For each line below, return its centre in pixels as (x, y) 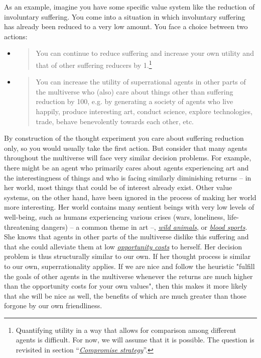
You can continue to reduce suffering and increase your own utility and (145, 53)
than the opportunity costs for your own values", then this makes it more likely (126, 286)
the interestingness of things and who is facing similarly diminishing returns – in (128, 177)
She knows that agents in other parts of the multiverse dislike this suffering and (126, 237)
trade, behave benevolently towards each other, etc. (115, 121)
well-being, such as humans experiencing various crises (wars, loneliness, (115, 216)
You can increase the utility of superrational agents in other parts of (141, 82)
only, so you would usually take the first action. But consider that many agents (126, 148)
